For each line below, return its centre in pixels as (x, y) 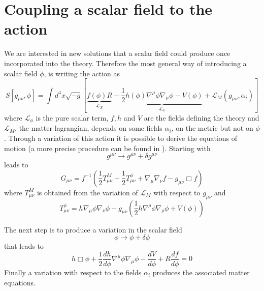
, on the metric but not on (212, 128)
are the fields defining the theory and (202, 117)
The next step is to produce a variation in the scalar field (93, 229)
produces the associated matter (201, 272)
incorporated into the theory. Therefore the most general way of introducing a (125, 63)
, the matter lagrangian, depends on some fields (89, 128)
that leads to (24, 246)
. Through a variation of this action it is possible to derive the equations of (121, 138)
